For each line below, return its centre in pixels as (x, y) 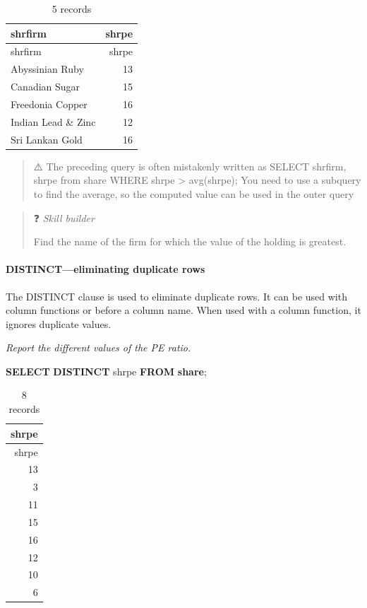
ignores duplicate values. (59, 323)
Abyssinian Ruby (47, 69)
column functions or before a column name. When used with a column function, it (183, 310)
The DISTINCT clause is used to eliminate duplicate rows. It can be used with (176, 296)
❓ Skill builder (64, 217)
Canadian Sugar (46, 87)
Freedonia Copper (49, 104)
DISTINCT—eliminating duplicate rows (106, 269)
